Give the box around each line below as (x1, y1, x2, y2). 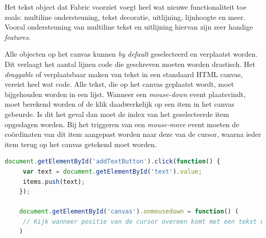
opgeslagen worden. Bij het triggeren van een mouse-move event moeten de (5, 118, 239, 129)
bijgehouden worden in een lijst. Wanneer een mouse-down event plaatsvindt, (5, 88, 246, 99)
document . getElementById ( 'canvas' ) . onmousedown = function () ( (19, 208, 239, 216)
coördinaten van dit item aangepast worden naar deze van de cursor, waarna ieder (5, 129, 261, 139)
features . (5, 31, 31, 42)
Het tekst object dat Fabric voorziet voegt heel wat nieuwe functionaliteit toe (5, 2, 247, 12)
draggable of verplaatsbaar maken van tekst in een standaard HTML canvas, (5, 68, 243, 79)
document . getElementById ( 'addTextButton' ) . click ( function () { (5, 158, 221, 165)
